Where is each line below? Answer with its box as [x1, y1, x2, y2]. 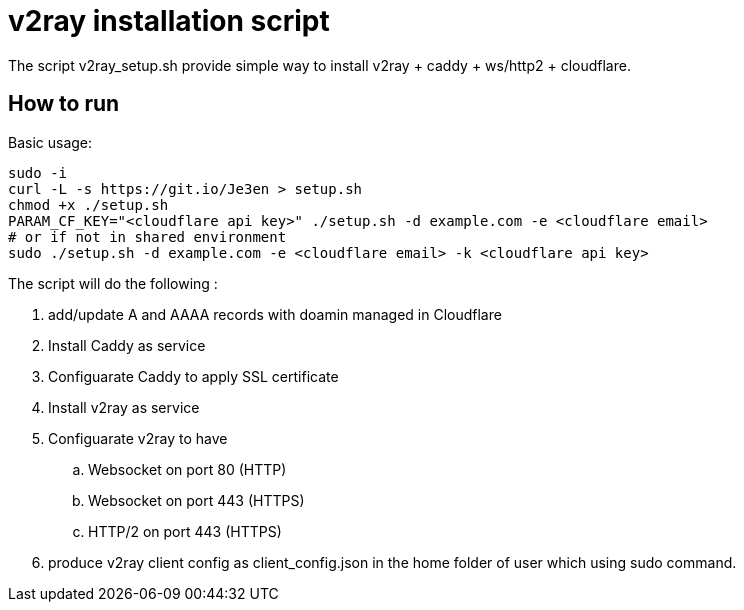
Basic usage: [8, 133, 93, 151]
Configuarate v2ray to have [48, 429, 228, 447]
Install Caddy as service [48, 336, 206, 354]
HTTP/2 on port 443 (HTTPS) [88, 522, 282, 540]
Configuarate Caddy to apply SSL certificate [48, 367, 339, 385]
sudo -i [8, 164, 68, 181]
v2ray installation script [8, 4, 330, 38]
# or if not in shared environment [8, 228, 287, 245]
